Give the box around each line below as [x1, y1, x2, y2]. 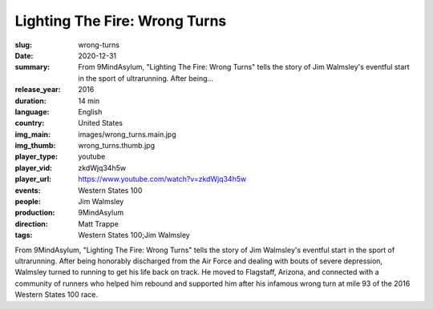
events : [14, 185, 41, 195]
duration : [14, 96, 47, 106]
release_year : [14, 85, 62, 94]
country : [14, 118, 45, 128]
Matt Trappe [78, 219, 119, 228]
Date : [14, 50, 34, 60]
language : [14, 106, 50, 116]
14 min [78, 96, 100, 106]
